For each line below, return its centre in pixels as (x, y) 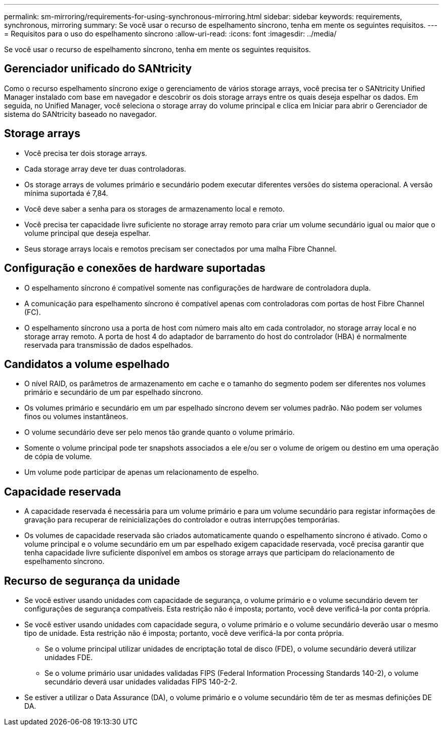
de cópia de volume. (58, 457)
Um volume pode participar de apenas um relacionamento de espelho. (142, 472)
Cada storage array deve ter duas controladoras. (105, 169)
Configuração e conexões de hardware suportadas (135, 268)
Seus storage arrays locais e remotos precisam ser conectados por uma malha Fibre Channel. (181, 249)
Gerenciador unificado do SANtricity (98, 69)
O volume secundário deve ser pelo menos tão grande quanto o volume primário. (160, 432)
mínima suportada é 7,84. (66, 193)
